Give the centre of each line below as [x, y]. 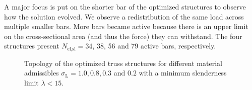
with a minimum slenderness [183, 73]
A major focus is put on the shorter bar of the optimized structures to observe [125, 6]
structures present [32, 46]
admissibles [42, 73]
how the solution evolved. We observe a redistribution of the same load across [124, 16]
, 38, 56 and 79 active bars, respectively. [154, 46]
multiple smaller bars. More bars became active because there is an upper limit [126, 26]
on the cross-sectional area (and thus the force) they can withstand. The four [123, 36]
